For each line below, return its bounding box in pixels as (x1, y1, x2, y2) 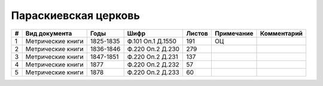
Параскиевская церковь (11, 9, 140, 22)
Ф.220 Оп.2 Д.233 (127, 68, 179, 77)
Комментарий (260, 29, 303, 37)
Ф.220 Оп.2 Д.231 (127, 52, 179, 60)
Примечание (214, 29, 254, 37)
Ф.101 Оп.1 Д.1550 (127, 37, 176, 45)
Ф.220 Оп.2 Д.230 (127, 44, 179, 53)
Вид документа (25, 29, 72, 37)
